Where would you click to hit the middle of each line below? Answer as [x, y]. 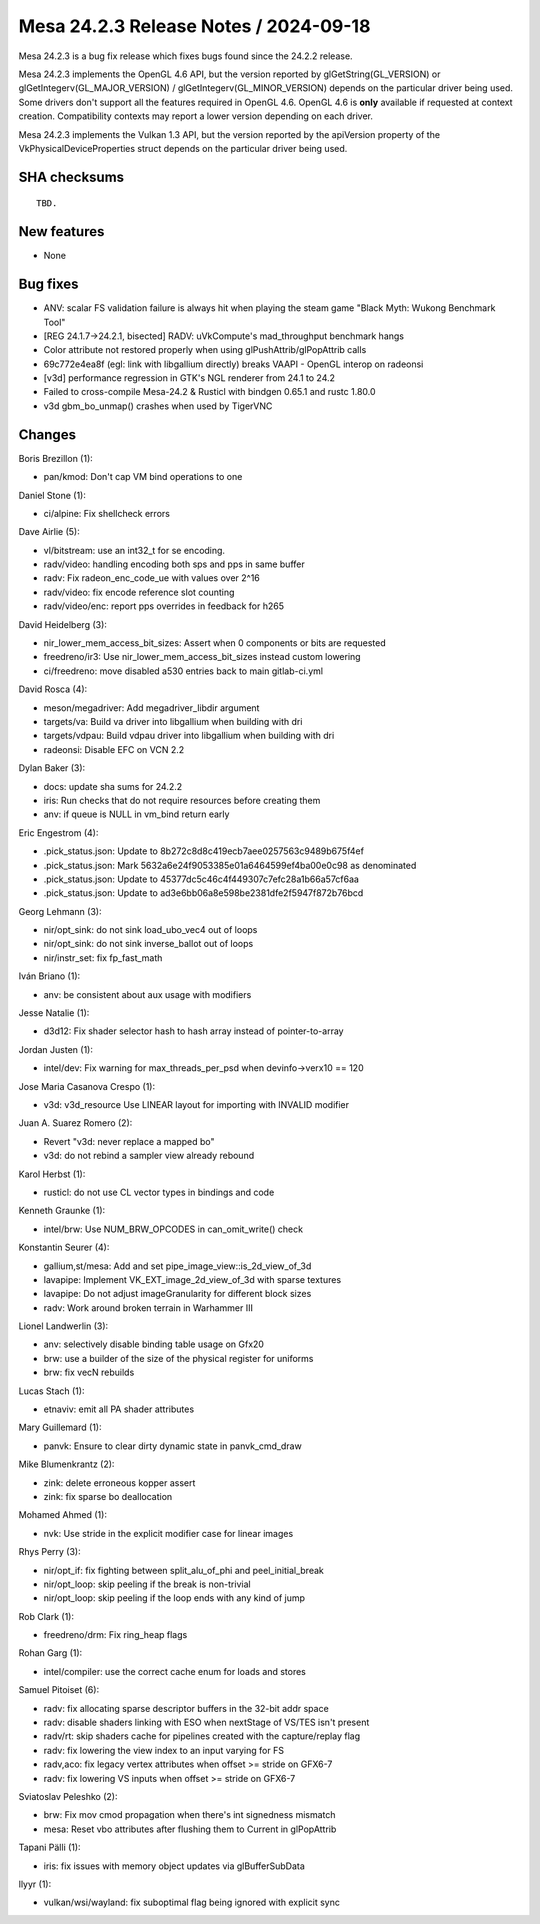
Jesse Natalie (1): [54, 1013]
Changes [47, 434]
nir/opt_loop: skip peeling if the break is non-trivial [147, 1584]
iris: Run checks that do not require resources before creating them [182, 800]
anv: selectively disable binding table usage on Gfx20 [154, 1344]
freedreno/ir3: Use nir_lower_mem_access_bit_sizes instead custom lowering [202, 657]
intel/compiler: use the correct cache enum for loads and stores [175, 1671]
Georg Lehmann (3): [60, 911]
